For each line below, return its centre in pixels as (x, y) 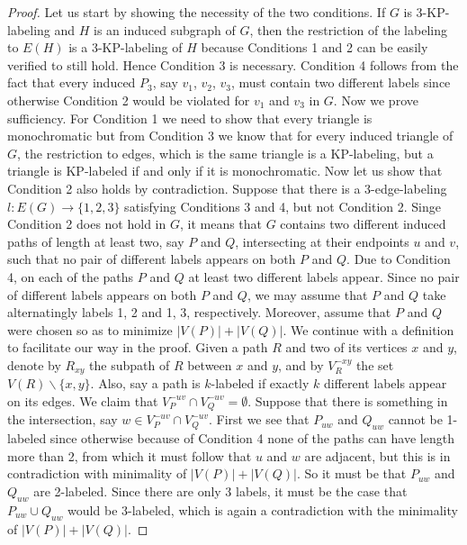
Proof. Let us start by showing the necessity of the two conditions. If (197, 12)
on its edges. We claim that (83, 400)
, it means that (221, 224)
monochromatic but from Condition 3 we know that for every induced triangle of (230, 136)
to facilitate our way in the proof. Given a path (138, 347)
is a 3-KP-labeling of (126, 47)
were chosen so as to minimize (90, 329)
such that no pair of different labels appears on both (152, 259)
